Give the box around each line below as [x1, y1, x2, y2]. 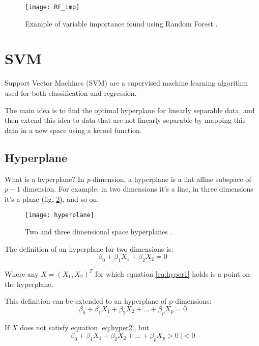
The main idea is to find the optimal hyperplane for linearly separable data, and [5, 104, 255, 115]
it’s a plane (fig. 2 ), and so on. [5, 193, 99, 204]
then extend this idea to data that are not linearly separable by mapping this [5, 115, 246, 125]
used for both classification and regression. [5, 87, 137, 98]
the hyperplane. [5, 278, 53, 289]
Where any [5, 268, 39, 279]
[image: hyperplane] [25, 211, 95, 219]
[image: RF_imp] [25, 4, 80, 11]
